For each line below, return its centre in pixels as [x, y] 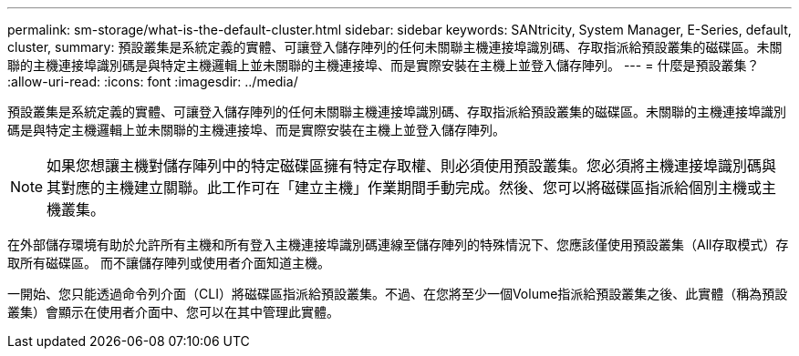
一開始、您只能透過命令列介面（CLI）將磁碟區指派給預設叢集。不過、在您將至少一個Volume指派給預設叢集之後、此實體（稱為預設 [398, 294]
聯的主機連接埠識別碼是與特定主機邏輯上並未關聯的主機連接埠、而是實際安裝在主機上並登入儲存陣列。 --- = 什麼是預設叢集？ [384, 65]
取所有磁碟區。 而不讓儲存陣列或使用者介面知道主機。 [169, 263]
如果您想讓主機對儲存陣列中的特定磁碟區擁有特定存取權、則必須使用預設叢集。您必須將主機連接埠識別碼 [405, 166]
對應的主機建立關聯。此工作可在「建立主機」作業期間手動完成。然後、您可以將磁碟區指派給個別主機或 [412, 188]
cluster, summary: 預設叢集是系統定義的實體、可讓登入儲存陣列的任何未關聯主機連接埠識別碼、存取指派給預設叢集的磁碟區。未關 [395, 47]
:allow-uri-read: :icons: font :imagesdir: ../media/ [153, 81]
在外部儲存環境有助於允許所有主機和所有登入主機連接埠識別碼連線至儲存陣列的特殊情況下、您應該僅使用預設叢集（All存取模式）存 [398, 244]
